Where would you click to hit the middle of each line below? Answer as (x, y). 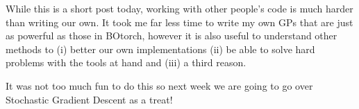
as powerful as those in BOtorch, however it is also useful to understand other (172, 36)
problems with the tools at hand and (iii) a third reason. (126, 62)
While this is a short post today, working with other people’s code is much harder (179, 8)
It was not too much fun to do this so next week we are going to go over (159, 85)
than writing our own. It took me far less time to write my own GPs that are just (179, 22)
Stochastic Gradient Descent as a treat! (89, 99)
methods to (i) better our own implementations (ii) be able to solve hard (160, 49)
